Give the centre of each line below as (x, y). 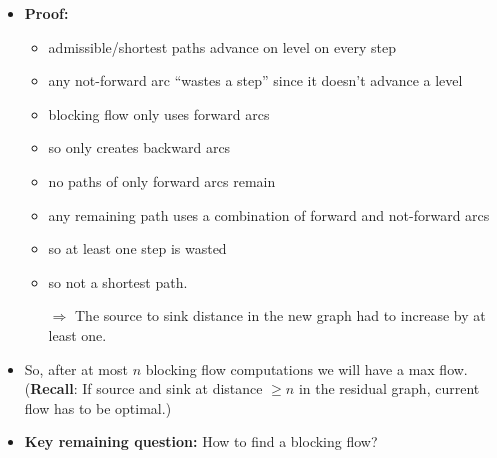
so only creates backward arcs (139, 147)
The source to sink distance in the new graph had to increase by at (280, 315)
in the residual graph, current (389, 388)
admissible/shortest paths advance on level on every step (222, 46)
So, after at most (76, 368)
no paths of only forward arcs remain (162, 180)
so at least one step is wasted (137, 248)
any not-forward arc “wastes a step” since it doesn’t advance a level (255, 80)
